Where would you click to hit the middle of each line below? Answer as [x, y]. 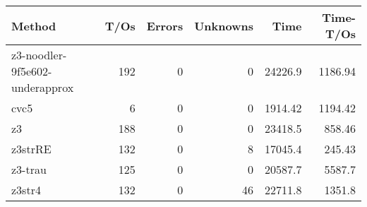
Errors [165, 25]
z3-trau [29, 169]
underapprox [43, 87]
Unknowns [224, 25]
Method [34, 25]
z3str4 [26, 190]
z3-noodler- [39, 55]
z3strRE [31, 149]
